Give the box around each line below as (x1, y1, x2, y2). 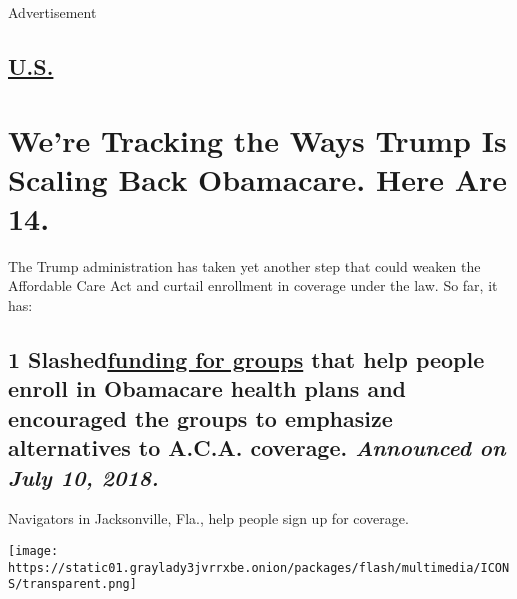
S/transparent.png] (8, 577, 137, 592)
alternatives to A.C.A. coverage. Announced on (8, 432, 506, 463)
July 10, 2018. (8, 461, 159, 492)
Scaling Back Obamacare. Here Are (8, 158, 508, 199)
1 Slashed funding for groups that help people (8, 344, 485, 375)
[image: (8, 544, 59, 559)
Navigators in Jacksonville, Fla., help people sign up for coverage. (8, 508, 409, 529)
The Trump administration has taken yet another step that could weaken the (8, 255, 481, 276)
